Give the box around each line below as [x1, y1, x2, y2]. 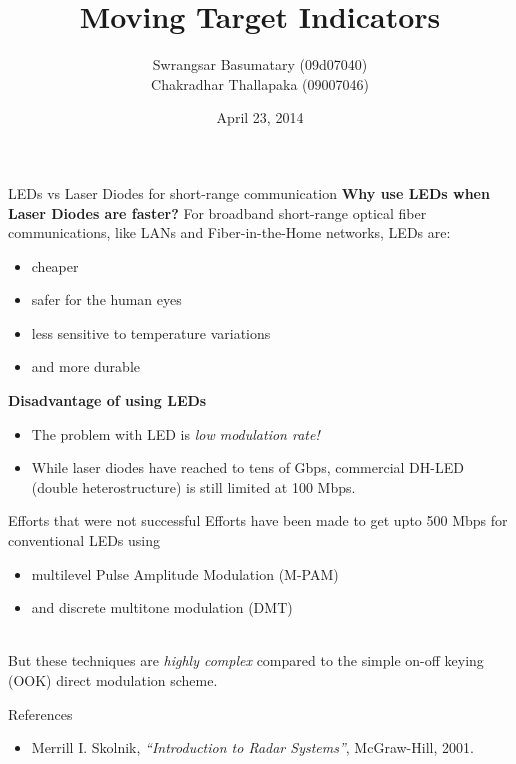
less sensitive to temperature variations [31, 322, 271, 343]
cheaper [31, 255, 79, 276]
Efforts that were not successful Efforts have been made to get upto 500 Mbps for [8, 510, 508, 531]
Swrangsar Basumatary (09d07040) [152, 54, 368, 75]
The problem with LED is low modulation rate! [31, 423, 320, 444]
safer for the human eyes [31, 289, 182, 310]
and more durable [31, 356, 141, 377]
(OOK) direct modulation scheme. [8, 670, 218, 690]
